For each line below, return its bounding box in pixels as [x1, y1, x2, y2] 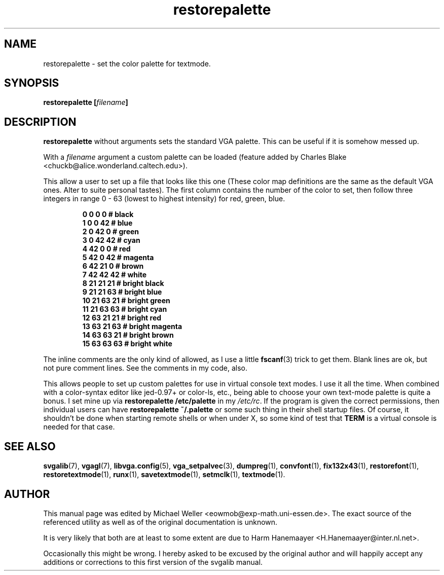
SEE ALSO [4, 440, 56, 453]
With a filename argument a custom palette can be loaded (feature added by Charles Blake [43, 153, 347, 162]
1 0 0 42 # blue [82, 219, 133, 228]
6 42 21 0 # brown [82, 262, 144, 271]
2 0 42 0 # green [82, 227, 139, 236]
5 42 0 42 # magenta [82, 253, 154, 262]
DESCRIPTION [4, 115, 77, 128]
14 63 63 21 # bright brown [82, 331, 174, 340]
